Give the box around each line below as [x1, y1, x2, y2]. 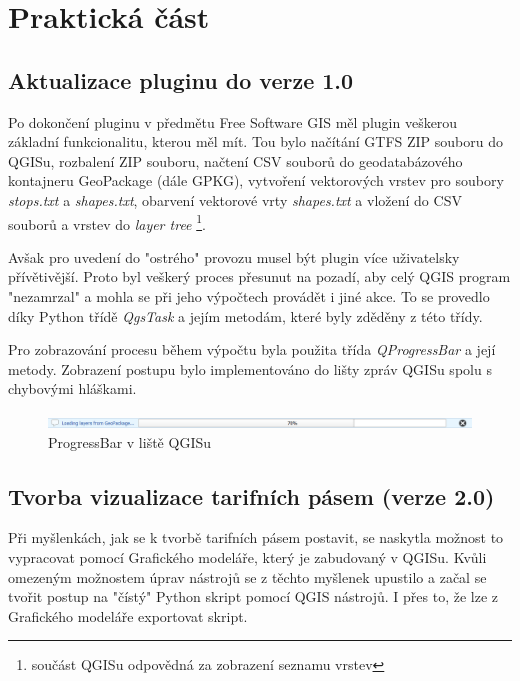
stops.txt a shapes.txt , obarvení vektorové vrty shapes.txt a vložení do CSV [8, 189, 462, 210]
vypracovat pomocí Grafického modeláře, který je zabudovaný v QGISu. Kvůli [8, 546, 487, 567]
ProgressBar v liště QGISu [48, 431, 212, 452]
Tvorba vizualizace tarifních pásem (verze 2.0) [8, 480, 495, 511]
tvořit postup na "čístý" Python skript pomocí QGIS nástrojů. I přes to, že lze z [8, 586, 499, 607]
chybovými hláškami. [8, 378, 137, 399]
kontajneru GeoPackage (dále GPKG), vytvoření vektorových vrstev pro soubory [8, 170, 504, 191]
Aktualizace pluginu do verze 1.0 [8, 64, 354, 95]
